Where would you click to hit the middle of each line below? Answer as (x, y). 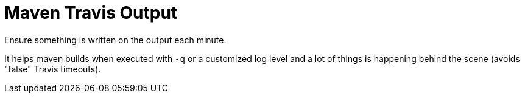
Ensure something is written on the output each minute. (115, 40)
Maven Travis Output (91, 13)
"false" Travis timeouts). (53, 69)
